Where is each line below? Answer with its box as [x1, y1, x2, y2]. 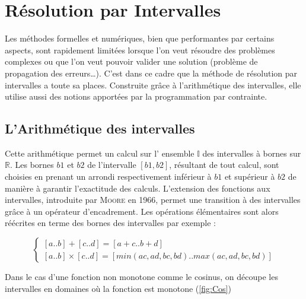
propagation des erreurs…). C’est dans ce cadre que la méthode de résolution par [5, 66, 298, 79]
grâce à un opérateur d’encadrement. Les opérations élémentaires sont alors [5, 205, 279, 217]
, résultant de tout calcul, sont [169, 158, 279, 171]
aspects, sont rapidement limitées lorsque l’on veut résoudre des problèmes [5, 43, 275, 56]
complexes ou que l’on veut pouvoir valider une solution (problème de [5, 55, 258, 68]
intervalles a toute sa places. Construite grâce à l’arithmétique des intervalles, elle [5, 78, 301, 91]
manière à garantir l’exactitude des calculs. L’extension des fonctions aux [5, 182, 270, 194]
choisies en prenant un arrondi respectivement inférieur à [5, 170, 212, 183]
